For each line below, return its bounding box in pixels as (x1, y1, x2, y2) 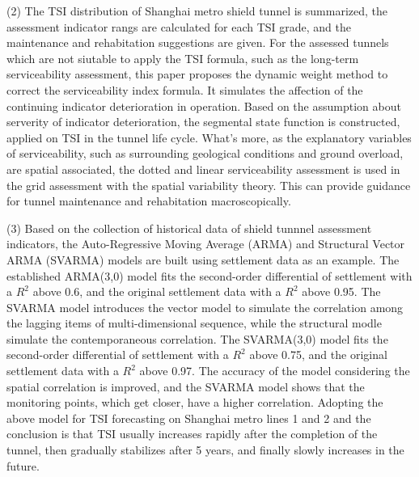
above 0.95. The (302, 283, 381, 300)
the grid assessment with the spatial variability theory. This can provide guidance (6, 176, 411, 193)
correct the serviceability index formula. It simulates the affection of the (6, 81, 363, 98)
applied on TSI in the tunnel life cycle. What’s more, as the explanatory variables (6, 129, 412, 146)
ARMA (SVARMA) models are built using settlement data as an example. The (6, 251, 400, 268)
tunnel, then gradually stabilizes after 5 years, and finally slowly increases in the (6, 441, 404, 458)
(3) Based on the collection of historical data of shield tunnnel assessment (6, 219, 372, 236)
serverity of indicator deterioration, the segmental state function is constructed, (6, 113, 400, 130)
